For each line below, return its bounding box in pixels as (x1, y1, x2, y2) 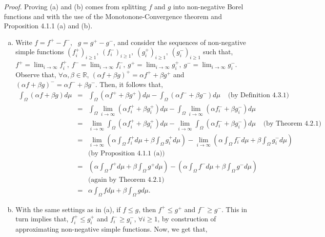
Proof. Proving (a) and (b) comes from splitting (4, 1, 147, 11)
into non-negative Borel (173, 1, 244, 11)
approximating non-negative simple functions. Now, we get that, (15, 224, 207, 234)
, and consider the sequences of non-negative (113, 37, 246, 47)
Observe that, (15, 69, 57, 79)
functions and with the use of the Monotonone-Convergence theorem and (4, 11, 222, 21)
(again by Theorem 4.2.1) (88, 176, 164, 183)
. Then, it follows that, (95, 79, 163, 89)
